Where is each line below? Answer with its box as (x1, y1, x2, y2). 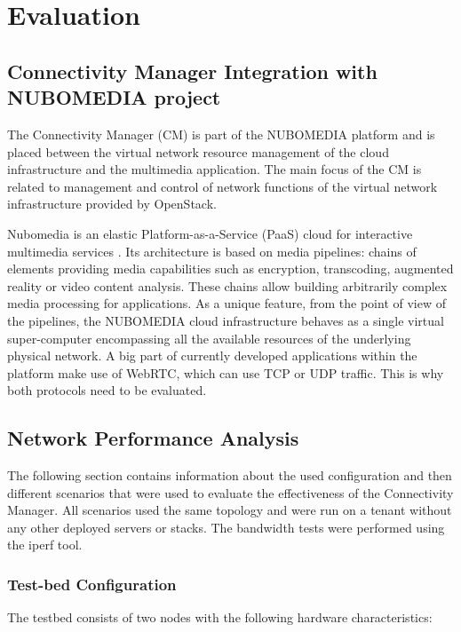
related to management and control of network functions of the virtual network (7, 177, 438, 195)
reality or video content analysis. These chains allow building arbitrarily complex (7, 276, 448, 295)
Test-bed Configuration (7, 573, 177, 595)
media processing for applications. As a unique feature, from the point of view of (7, 294, 446, 312)
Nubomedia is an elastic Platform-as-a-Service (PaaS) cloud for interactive (7, 224, 413, 242)
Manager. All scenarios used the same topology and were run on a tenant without (7, 501, 452, 519)
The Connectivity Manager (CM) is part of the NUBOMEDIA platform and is (7, 124, 435, 143)
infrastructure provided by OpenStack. (7, 194, 217, 213)
